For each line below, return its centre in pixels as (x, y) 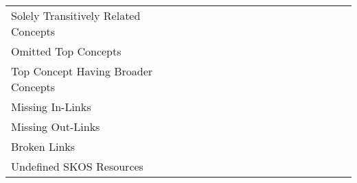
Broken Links (43, 146)
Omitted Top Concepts (66, 51)
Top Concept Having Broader (82, 71)
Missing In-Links (51, 107)
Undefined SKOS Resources (77, 166)
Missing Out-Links (56, 126)
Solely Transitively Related (76, 15)
